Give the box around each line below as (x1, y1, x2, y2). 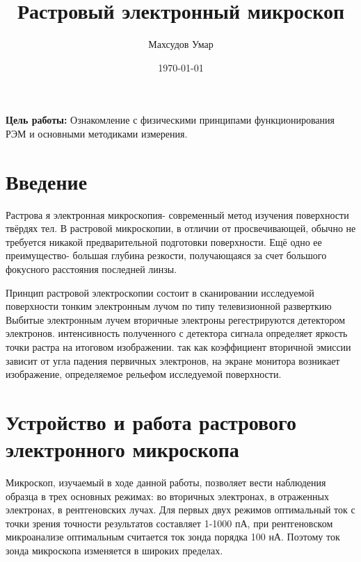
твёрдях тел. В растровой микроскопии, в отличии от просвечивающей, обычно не (6, 221, 356, 235)
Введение (6, 167, 88, 195)
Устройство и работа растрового (6, 407, 297, 436)
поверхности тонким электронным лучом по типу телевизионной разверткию (6, 299, 332, 313)
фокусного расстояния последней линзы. (6, 262, 177, 276)
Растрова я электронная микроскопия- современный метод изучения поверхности (6, 207, 349, 222)
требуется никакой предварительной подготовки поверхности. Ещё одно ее (6, 234, 322, 249)
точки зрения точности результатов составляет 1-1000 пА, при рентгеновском (6, 515, 333, 530)
